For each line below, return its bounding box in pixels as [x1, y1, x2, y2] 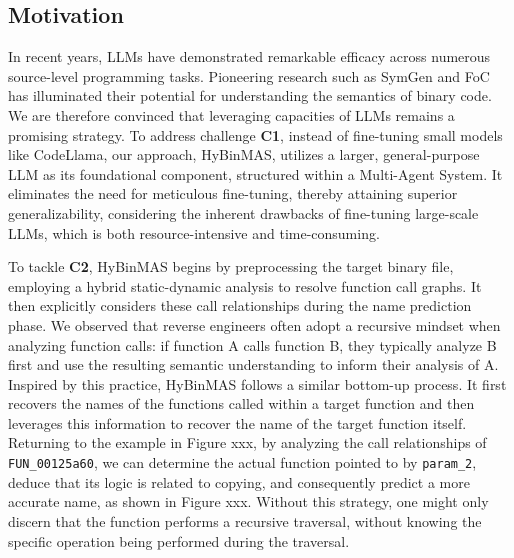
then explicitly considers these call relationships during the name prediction [8, 295, 472, 316]
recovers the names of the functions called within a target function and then [8, 393, 475, 414]
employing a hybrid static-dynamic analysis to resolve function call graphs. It [8, 275, 482, 296]
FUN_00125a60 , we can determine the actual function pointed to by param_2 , [8, 452, 477, 473]
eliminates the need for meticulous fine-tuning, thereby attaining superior [8, 183, 458, 204]
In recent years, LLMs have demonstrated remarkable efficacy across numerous [8, 46, 491, 67]
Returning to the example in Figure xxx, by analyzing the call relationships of [8, 432, 487, 453]
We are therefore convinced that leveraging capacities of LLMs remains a [8, 104, 455, 125]
